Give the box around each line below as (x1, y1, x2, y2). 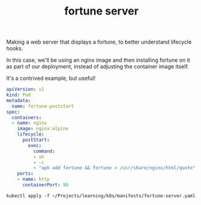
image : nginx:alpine (17, 126, 69, 132)
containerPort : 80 (22, 182, 69, 188)
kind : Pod (6, 92, 31, 98)
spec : (6, 109, 20, 115)
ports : (17, 171, 34, 177)
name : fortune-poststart (11, 103, 74, 109)
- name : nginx (11, 120, 47, 126)
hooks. (6, 45, 24, 52)
